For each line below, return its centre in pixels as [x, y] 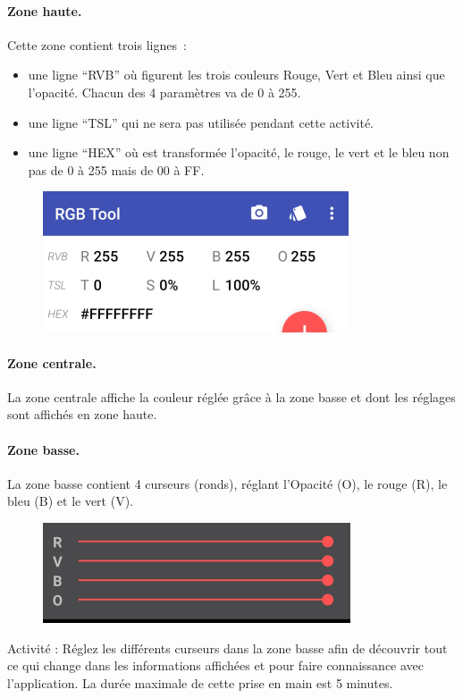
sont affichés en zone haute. [82, 414]
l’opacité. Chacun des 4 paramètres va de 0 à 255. [164, 92]
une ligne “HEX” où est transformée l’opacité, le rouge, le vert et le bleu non [239, 152]
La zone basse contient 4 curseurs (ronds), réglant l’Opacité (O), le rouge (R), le [227, 483]
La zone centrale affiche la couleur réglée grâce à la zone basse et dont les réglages [231, 396]
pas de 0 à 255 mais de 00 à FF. [116, 169]
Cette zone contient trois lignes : [97, 44]
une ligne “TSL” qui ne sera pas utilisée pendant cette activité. [201, 122]
